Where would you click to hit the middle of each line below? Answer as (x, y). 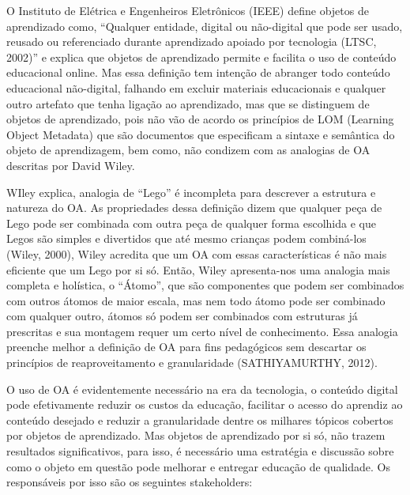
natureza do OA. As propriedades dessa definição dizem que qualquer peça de (194, 208)
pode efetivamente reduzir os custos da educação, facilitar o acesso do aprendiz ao (205, 404)
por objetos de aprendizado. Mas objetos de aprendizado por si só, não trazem (196, 435)
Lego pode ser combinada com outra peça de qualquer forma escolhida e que (191, 223)
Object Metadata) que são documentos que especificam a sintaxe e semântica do (201, 134)
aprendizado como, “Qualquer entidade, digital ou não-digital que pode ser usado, (205, 26)
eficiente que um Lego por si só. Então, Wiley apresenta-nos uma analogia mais (198, 269)
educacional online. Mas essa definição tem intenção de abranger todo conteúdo (198, 72)
